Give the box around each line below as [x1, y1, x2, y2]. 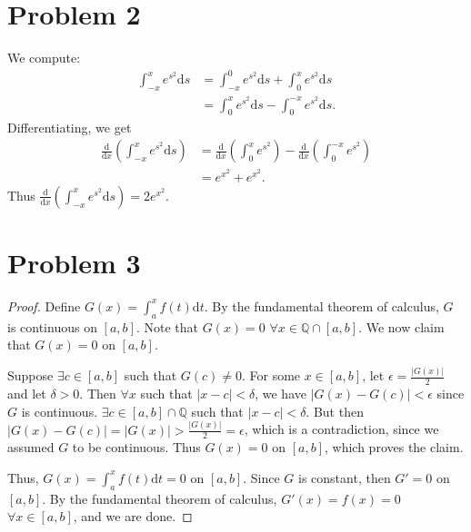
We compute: [7, 48, 81, 67]
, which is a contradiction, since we [244, 419, 439, 438]
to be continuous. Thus [72, 438, 201, 457]
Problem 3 [7, 243, 141, 281]
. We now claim [358, 317, 445, 336]
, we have [255, 384, 306, 403]
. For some [241, 366, 301, 385]
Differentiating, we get [7, 117, 132, 136]
